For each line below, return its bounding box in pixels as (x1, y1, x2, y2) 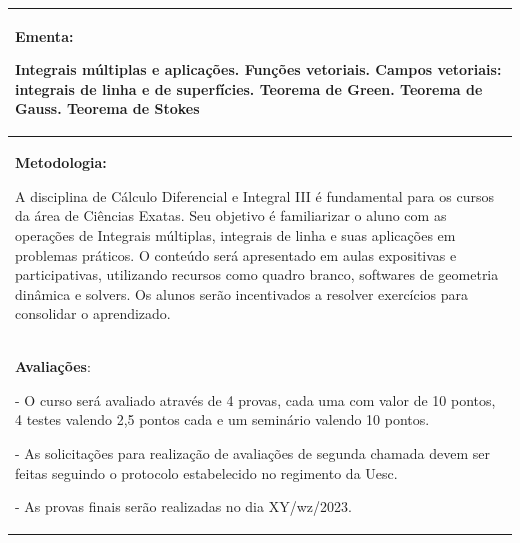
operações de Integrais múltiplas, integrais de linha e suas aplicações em (15, 224, 456, 245)
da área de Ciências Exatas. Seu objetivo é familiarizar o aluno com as (15, 205, 447, 226)
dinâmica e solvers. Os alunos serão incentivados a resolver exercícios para (15, 283, 469, 304)
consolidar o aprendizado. (15, 303, 171, 324)
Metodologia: (15, 152, 107, 173)
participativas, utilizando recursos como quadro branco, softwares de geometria (15, 264, 499, 285)
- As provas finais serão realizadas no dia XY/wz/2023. (15, 496, 352, 517)
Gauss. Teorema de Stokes (15, 98, 200, 119)
